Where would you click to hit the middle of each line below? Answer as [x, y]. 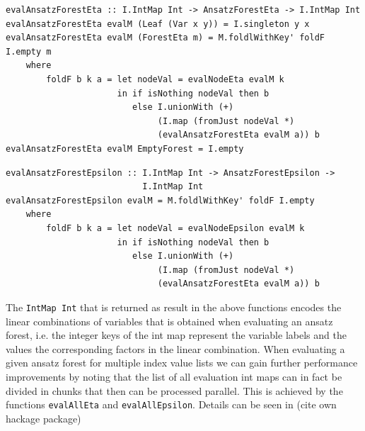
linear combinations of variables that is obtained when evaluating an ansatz [169, 321]
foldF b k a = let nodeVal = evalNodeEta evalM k [165, 79]
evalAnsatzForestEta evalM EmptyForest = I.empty [125, 149]
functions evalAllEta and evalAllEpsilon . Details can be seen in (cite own [171, 404]
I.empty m [29, 51]
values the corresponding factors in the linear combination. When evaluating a [175, 348]
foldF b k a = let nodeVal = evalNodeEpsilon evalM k [175, 228]
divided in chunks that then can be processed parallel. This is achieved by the [174, 390]
